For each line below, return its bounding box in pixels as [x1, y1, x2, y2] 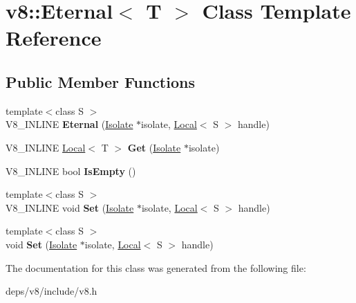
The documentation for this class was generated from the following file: [6, 260, 306, 275]
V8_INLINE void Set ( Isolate [6, 200, 134, 214]
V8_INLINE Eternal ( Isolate [6, 117, 133, 131]
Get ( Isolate [127, 140, 181, 154]
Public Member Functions [6, 71, 195, 92]
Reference [6, 24, 102, 52]
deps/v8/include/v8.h [6, 284, 97, 298]
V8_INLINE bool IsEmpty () [6, 163, 136, 178]
